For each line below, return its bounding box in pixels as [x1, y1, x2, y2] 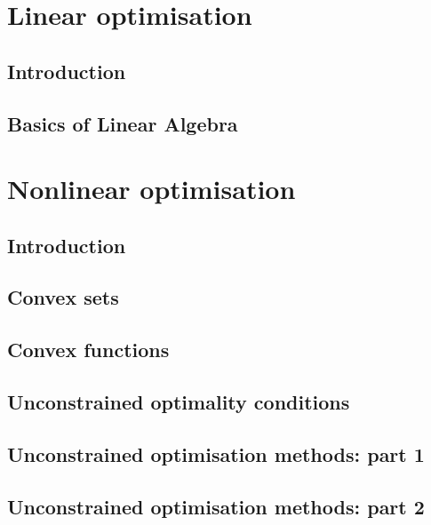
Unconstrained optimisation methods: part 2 [7, 492, 425, 520]
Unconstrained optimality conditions [7, 388, 350, 416]
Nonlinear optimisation [7, 171, 296, 207]
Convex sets [7, 283, 119, 311]
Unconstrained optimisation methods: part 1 [7, 440, 425, 467]
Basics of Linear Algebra [7, 109, 238, 137]
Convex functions [7, 336, 170, 363]
